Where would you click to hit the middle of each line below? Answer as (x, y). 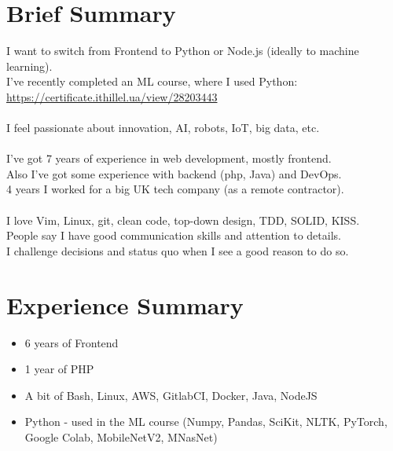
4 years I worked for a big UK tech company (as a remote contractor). (175, 189)
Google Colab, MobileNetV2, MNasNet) (121, 436)
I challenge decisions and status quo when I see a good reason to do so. (178, 250)
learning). (29, 66)
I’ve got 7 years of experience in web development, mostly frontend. (169, 158)
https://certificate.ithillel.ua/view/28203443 (112, 96)
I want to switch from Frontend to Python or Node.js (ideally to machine (183, 51)
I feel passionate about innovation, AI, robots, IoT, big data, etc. (163, 128)
